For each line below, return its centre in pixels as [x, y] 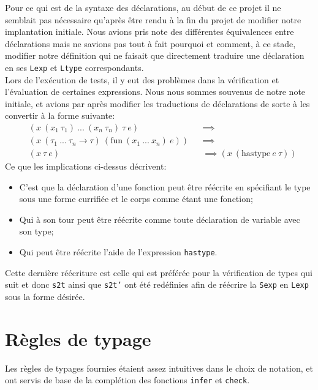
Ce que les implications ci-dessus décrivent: [86, 166]
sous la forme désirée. [45, 296]
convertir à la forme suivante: [60, 115]
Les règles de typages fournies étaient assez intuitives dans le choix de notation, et [159, 368]
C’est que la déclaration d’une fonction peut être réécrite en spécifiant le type [165, 186]
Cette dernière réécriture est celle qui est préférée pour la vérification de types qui [159, 272]
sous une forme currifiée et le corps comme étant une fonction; [136, 199]
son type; [36, 231]
